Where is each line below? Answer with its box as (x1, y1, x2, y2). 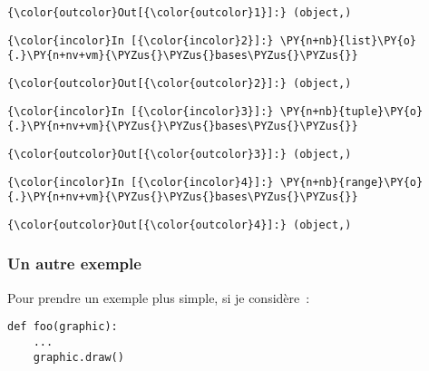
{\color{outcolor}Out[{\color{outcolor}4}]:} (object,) (7, 218, 352, 231)
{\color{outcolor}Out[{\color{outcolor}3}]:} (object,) (7, 147, 352, 161)
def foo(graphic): (7, 320, 118, 334)
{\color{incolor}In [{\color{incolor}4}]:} (7, 175, 274, 189)
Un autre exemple (7, 252, 141, 275)
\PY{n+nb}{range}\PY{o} (279, 175, 424, 189)
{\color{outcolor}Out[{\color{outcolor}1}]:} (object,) (7, 6, 352, 19)
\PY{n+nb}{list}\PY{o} (279, 34, 417, 47)
